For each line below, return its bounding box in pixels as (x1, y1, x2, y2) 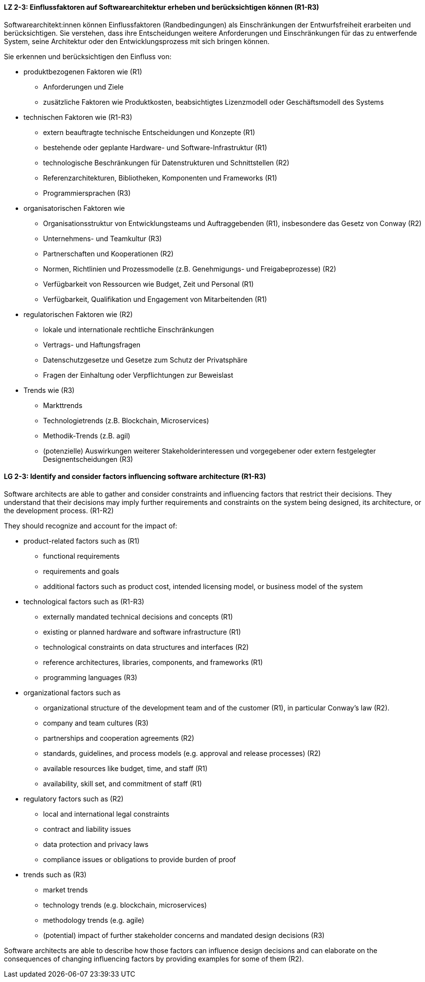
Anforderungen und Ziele (43, 82, 124, 91)
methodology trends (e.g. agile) (43, 915, 144, 924)
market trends (43, 885, 88, 894)
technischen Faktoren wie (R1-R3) (23, 113, 133, 121)
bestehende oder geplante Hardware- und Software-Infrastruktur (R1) (43, 143, 268, 152)
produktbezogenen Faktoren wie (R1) (23, 67, 142, 76)
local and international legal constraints (43, 809, 170, 818)
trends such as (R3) (23, 870, 87, 879)
